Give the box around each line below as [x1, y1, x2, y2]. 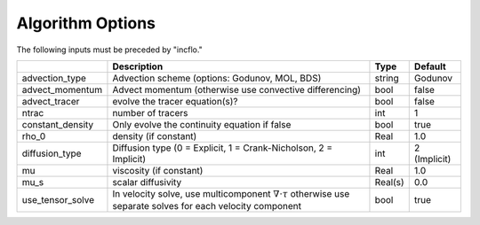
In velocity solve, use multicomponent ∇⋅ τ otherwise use [112, 187, 350, 199]
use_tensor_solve [21, 194, 95, 206]
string [374, 72, 399, 84]
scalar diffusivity [112, 175, 182, 188]
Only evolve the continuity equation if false [112, 118, 292, 130]
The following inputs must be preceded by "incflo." [16, 44, 204, 55]
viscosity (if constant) [112, 164, 204, 176]
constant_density [21, 118, 94, 130]
